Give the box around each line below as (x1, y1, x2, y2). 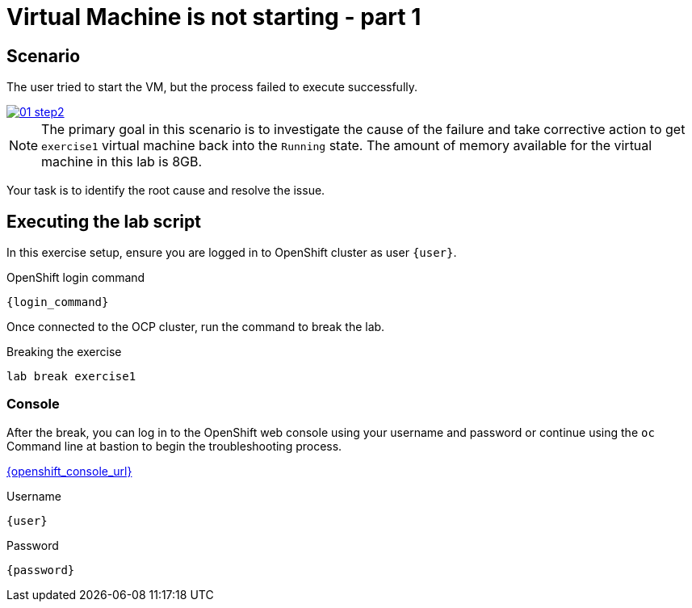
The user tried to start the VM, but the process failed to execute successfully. (6, 80, 418, 94)
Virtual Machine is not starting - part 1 (6, 3, 421, 31)
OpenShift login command (6, 270, 145, 285)
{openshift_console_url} (6, 463, 132, 478)
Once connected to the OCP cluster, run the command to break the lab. (6, 320, 385, 334)
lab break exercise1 (6, 370, 136, 384)
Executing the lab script (6, 211, 201, 232)
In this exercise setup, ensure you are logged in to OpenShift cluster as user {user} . (6, 245, 457, 260)
